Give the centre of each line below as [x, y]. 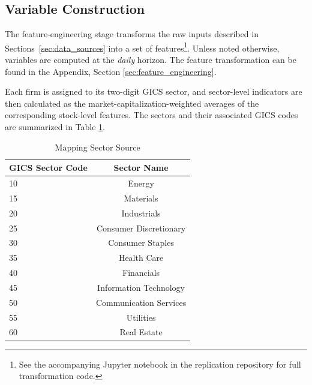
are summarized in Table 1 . [55, 127]
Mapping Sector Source [97, 147]
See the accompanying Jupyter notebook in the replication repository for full [160, 364]
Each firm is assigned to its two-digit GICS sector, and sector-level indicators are [154, 91]
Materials [141, 198]
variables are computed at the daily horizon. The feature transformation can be [151, 60]
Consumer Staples [141, 243]
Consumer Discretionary [141, 228]
